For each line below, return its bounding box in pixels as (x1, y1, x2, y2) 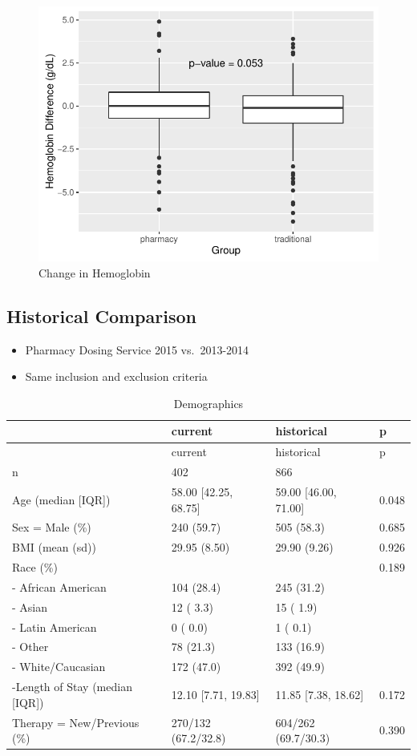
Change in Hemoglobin (38, 264, 151, 281)
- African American (12, 578, 107, 595)
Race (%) (12, 559, 58, 576)
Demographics (173, 394, 244, 411)
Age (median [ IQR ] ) (12, 491, 111, 507)
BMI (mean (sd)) (12, 539, 96, 556)
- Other (12, 638, 49, 655)
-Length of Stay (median (12, 678, 132, 695)
